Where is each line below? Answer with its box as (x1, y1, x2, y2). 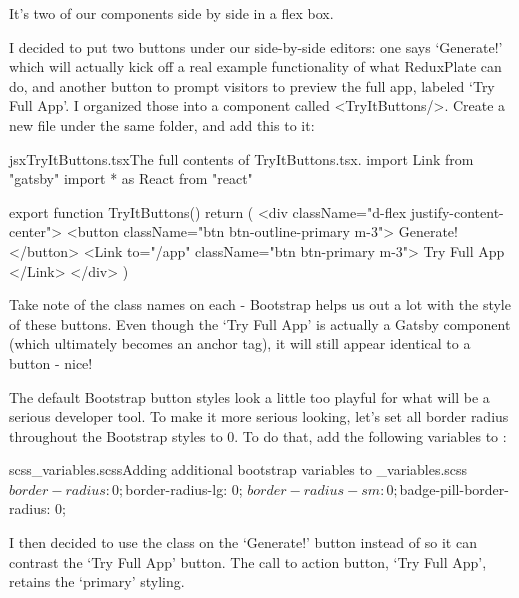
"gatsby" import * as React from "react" (9, 168, 253, 189)
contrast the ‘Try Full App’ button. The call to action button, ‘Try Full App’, (9, 551, 487, 572)
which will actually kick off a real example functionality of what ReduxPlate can (9, 56, 502, 77)
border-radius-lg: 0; (125, 478, 243, 499)
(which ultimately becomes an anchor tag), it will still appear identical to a (9, 333, 471, 354)
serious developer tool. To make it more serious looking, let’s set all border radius (9, 406, 509, 427)
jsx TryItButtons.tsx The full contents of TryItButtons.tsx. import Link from (9, 148, 474, 169)
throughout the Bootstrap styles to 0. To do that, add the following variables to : (9, 425, 507, 446)
